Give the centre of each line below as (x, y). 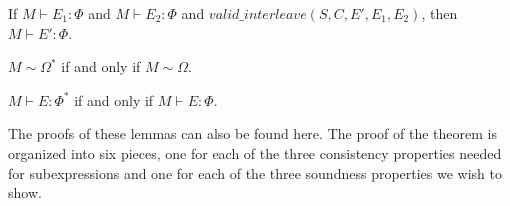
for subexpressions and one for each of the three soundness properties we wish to (255, 172)
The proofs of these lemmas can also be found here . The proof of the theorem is (252, 133)
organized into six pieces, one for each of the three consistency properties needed (255, 152)
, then (439, 13)
